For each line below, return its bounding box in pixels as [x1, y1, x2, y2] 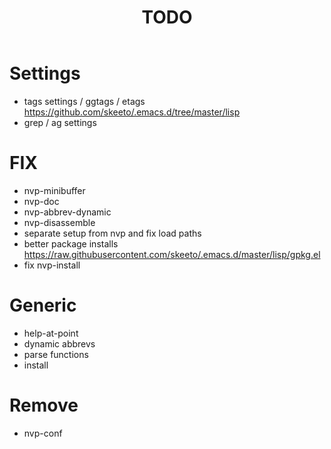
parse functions [23, 348, 89, 360]
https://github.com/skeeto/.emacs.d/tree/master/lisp [23, 106, 241, 118]
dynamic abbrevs [23, 337, 96, 350]
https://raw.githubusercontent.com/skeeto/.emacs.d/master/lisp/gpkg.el [23, 248, 321, 260]
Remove [9, 394, 79, 416]
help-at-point [23, 327, 79, 339]
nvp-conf [23, 427, 63, 439]
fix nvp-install [23, 259, 81, 271]
